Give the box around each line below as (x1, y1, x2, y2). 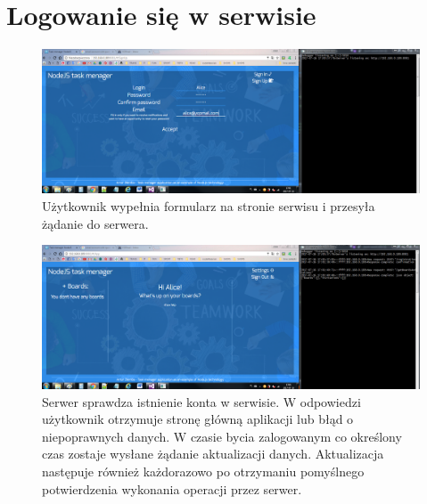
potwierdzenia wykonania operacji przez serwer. (42, 479, 302, 498)
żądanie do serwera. (42, 214, 149, 232)
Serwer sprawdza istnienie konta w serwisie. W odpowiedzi (42, 392, 361, 411)
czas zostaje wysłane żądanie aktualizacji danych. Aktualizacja (42, 444, 384, 463)
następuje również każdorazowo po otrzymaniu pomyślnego (42, 462, 365, 481)
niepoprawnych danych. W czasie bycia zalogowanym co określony (42, 427, 402, 445)
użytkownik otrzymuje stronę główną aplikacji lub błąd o (42, 410, 354, 428)
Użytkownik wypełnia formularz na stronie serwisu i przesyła (42, 197, 375, 215)
